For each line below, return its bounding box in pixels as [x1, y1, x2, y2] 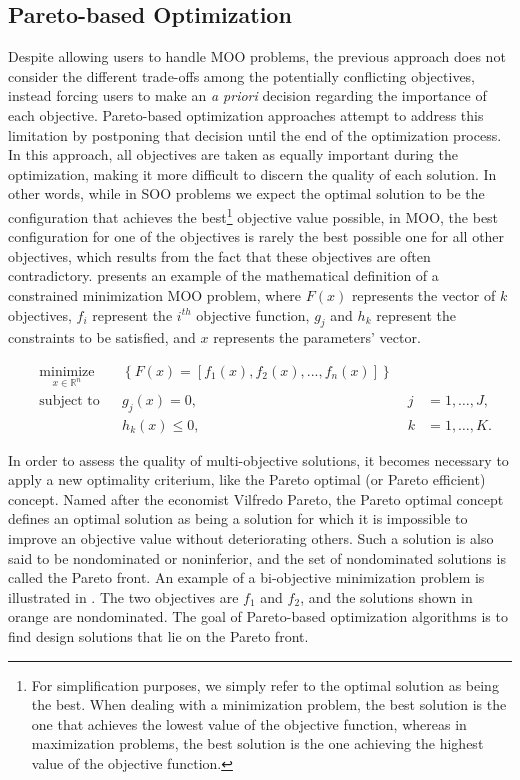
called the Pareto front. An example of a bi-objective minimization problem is [8, 567, 485, 588]
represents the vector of [351, 284, 496, 305]
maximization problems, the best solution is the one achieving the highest [31, 733, 484, 754]
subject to [39, 393, 100, 408]
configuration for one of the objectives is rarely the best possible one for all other [8, 226, 505, 247]
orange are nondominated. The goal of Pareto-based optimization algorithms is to [8, 606, 508, 627]
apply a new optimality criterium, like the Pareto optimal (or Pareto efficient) [8, 469, 486, 490]
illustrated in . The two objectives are [8, 586, 239, 607]
